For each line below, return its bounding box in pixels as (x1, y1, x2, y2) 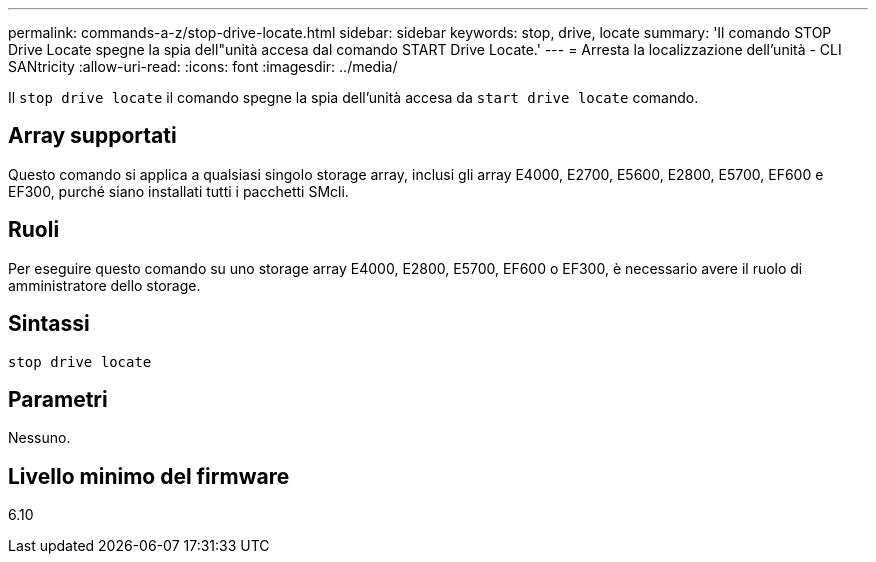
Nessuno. (8, 429, 71, 447)
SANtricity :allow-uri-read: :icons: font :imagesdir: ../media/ (8, 58, 398, 75)
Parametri (8, 386, 108, 412)
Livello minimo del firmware (8, 463, 290, 489)
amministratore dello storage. (8, 276, 201, 294)
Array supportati (8, 123, 177, 149)
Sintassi (8, 311, 90, 337)
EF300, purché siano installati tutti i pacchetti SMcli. (8, 182, 349, 200)
